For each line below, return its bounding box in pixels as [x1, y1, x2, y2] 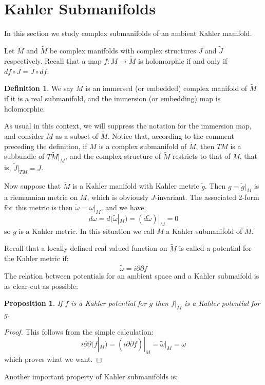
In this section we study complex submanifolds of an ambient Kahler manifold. [4, 28, 252, 39]
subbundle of [4, 151, 45, 161]
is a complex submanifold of [99, 140, 187, 151]
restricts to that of [172, 151, 231, 161]
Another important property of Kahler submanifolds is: [4, 371, 178, 381]
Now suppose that [4, 180, 61, 191]
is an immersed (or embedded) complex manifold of [85, 83, 248, 94]
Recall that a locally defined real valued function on [4, 243, 167, 253]
